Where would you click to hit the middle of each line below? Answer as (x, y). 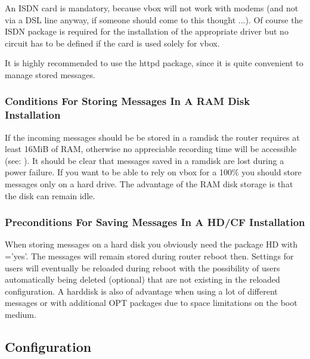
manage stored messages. (50, 74)
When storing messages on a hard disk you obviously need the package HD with (151, 244)
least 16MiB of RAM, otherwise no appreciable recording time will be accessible (151, 149)
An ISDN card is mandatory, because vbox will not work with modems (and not (152, 8)
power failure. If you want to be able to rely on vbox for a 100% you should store (153, 172)
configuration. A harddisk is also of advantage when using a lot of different (141, 291)
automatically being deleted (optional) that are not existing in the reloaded (142, 279)
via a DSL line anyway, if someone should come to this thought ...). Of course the (154, 19)
